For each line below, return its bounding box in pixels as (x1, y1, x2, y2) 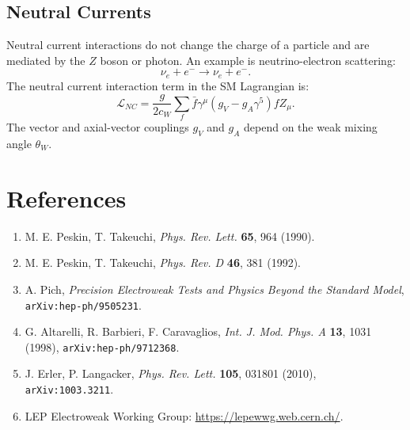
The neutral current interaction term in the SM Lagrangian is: (6, 77, 309, 93)
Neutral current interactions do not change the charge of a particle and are (6, 36, 370, 53)
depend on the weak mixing (244, 119, 378, 135)
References (6, 181, 127, 214)
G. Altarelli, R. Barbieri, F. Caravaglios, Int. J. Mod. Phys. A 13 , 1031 (25, 323, 372, 340)
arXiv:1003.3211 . (25, 381, 114, 398)
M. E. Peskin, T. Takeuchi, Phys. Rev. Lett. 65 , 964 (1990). (25, 227, 315, 244)
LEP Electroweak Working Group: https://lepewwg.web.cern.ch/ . (25, 407, 344, 424)
